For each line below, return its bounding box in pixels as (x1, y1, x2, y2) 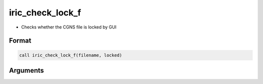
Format (9, 37, 32, 45)
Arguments (9, 66, 44, 74)
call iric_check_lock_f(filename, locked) (19, 52, 122, 58)
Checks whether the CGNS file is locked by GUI (21, 24, 117, 30)
